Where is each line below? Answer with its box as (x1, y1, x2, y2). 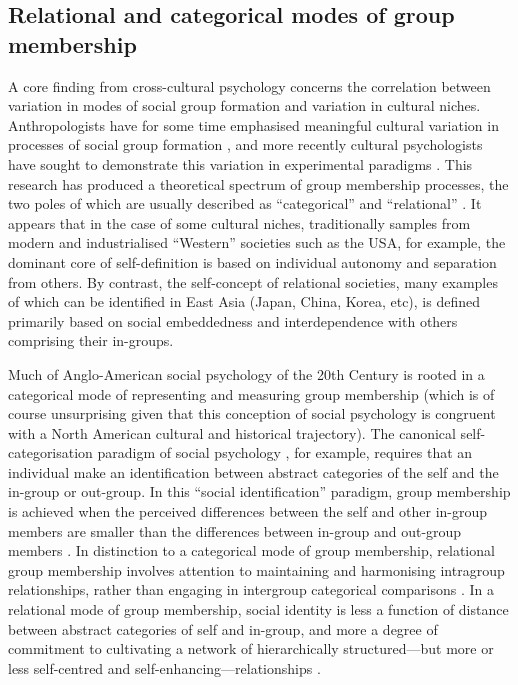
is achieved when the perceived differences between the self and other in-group (8, 501, 488, 522)
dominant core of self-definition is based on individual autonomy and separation (8, 251, 497, 272)
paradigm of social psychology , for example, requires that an (97, 442, 473, 463)
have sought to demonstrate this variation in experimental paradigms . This (8, 153, 473, 174)
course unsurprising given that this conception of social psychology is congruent (8, 403, 496, 424)
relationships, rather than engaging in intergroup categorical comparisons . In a (8, 579, 494, 600)
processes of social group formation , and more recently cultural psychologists (8, 134, 483, 155)
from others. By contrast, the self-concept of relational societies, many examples (8, 271, 498, 292)
